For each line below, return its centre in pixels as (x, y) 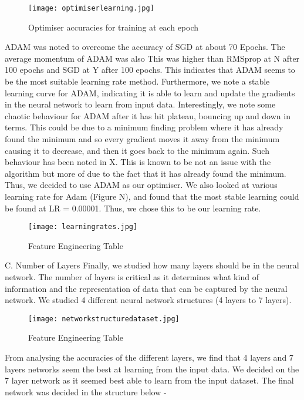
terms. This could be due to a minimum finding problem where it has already (144, 127)
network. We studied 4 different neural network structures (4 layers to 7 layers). (148, 300)
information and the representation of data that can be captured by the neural (146, 288)
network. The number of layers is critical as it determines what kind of (132, 277)
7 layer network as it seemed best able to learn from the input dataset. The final (149, 380)
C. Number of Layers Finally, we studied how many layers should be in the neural (152, 265)
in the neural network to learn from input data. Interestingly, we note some (140, 104)
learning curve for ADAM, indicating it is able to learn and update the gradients (150, 93)
